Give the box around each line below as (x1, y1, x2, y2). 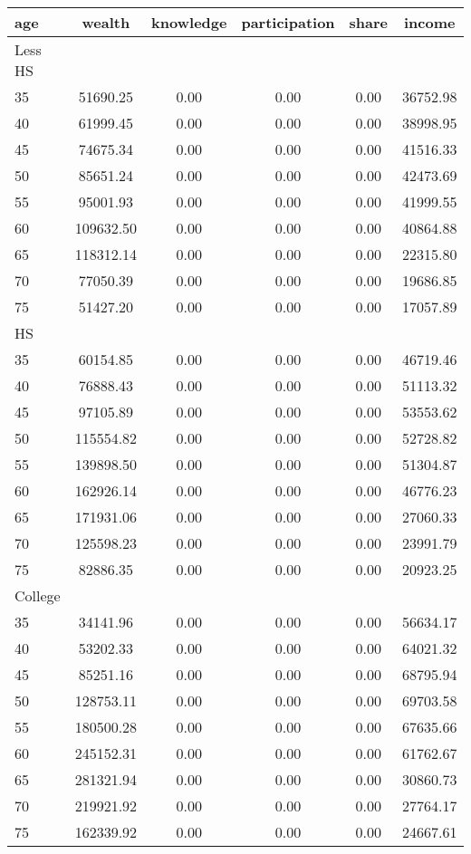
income (404, 12, 456, 33)
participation (241, 12, 335, 33)
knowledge (151, 12, 227, 33)
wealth (82, 12, 130, 33)
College (14, 585, 61, 606)
